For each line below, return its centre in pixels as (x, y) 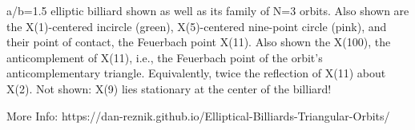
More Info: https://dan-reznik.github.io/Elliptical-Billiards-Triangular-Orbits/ (198, 115)
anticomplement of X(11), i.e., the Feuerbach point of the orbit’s (165, 57)
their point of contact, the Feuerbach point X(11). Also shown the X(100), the (199, 42)
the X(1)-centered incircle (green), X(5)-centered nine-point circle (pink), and (197, 26)
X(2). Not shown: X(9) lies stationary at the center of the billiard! (169, 88)
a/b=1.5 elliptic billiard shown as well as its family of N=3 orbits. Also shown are (208, 10)
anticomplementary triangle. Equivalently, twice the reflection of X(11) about (196, 73)
